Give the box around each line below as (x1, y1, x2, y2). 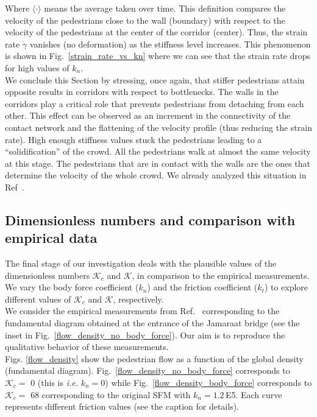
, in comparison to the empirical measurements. (132, 268, 310, 281)
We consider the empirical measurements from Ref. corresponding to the (5, 304, 280, 317)
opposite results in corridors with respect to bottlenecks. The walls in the (5, 85, 279, 98)
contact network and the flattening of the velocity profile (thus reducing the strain (5, 121, 312, 133)
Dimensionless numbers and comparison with (5, 210, 296, 229)
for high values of (5, 61, 69, 74)
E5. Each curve (225, 388, 282, 401)
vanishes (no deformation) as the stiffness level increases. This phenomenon (29, 37, 311, 50)
